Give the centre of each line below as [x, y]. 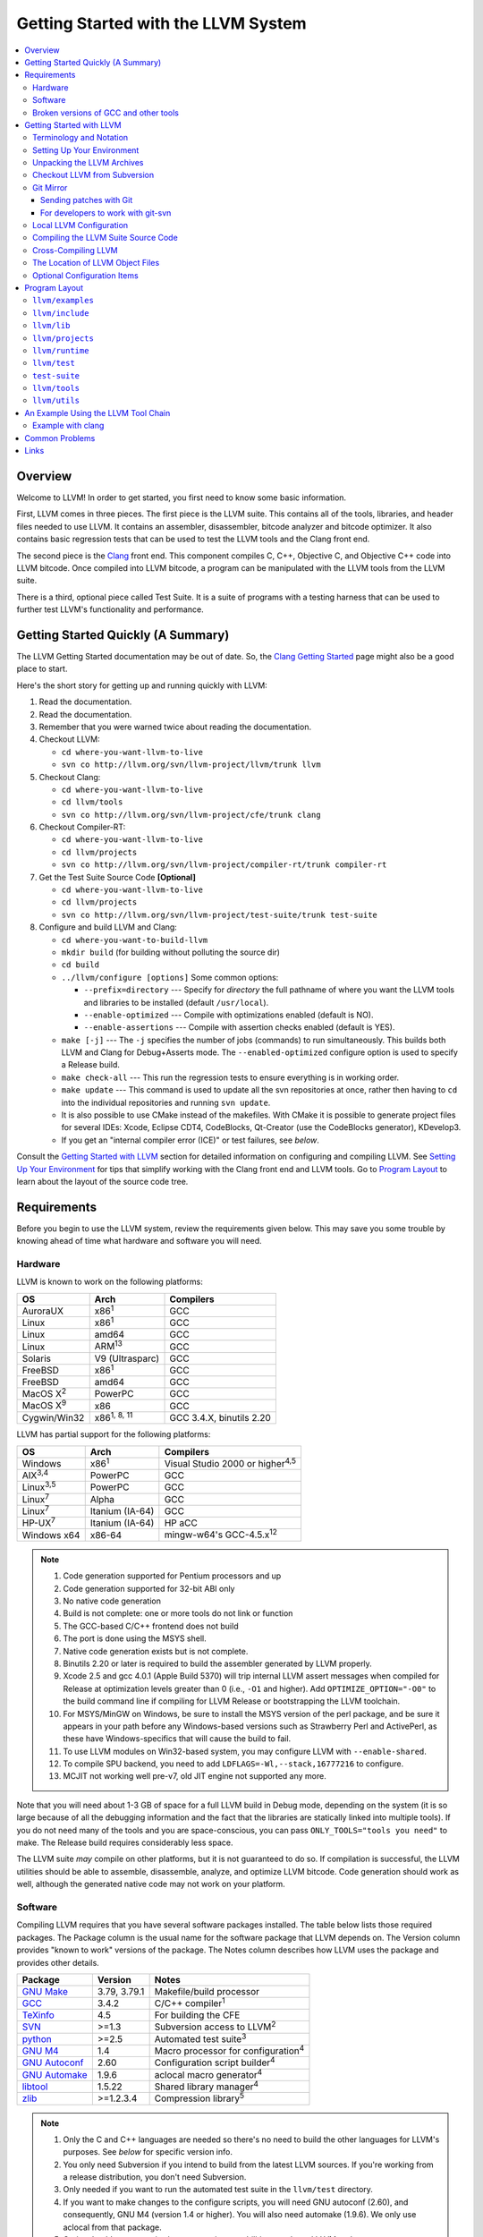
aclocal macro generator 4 [208, 2074]
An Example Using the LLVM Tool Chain [97, 413]
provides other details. [58, 1962]
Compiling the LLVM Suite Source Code [105, 238]
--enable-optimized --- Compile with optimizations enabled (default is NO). [229, 1015]
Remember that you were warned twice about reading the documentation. [175, 727]
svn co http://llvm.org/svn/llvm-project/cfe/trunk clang [191, 815]
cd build [80, 965]
